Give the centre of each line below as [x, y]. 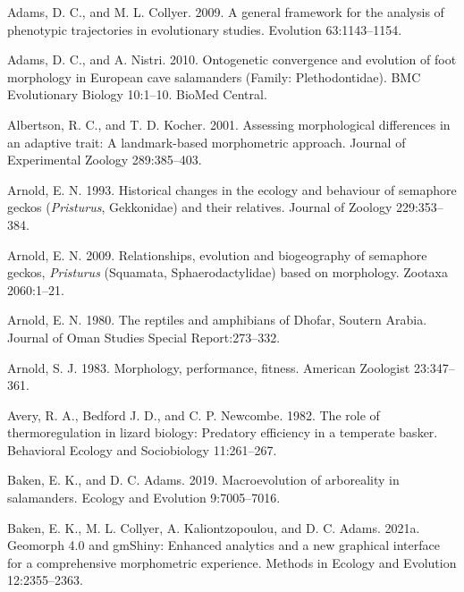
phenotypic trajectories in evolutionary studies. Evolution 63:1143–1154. [205, 29]
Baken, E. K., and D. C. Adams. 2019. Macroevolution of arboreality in [203, 480]
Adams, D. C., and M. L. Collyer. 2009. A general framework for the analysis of [226, 12]
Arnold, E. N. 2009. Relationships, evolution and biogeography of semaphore [217, 254]
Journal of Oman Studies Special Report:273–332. [144, 337]
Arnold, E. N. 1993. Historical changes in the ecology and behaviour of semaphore [232, 189]
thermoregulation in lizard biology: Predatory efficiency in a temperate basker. [223, 432]
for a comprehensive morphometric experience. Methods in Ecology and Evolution [232, 562]
